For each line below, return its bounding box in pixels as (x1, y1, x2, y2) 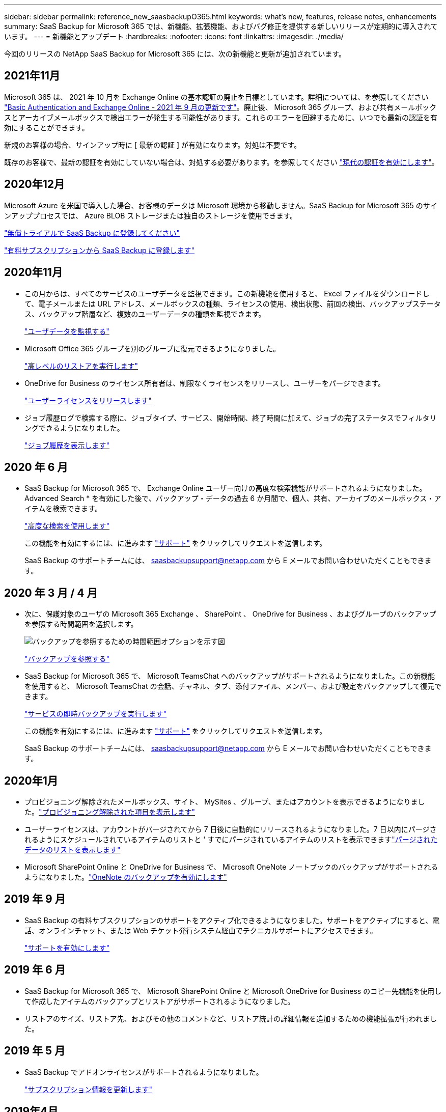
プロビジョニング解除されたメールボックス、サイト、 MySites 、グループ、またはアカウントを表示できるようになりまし (24, 797, 425, 807)
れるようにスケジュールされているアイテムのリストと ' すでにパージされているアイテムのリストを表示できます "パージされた (24, 835, 438, 844)
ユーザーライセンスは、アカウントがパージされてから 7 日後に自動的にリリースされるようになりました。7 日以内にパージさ (24, 825, 437, 834)
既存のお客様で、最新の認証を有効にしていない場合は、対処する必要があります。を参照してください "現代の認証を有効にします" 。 (4, 157, 439, 166)
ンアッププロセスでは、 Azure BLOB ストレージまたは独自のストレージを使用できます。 (4, 211, 297, 220)
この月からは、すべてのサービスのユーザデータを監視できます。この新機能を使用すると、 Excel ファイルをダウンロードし (24, 289, 430, 298)
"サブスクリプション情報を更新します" (24, 1085, 153, 1094)
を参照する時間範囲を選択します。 (24, 620, 138, 629)
